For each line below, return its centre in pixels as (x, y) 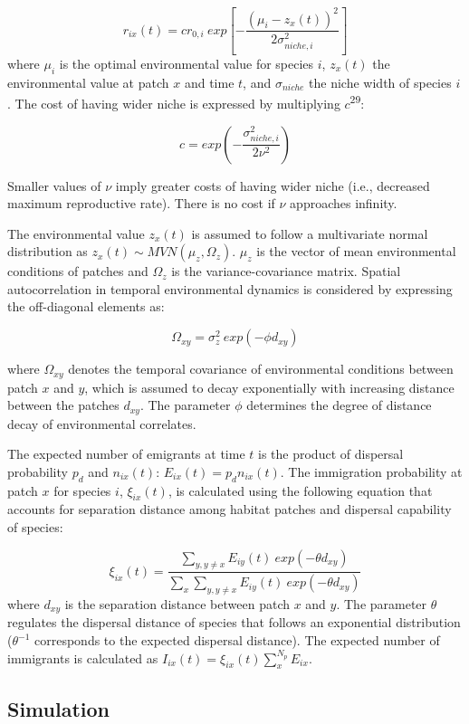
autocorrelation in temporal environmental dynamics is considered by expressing (230, 288)
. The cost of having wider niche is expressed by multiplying (174, 103)
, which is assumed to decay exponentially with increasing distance (269, 387)
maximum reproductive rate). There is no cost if (141, 203)
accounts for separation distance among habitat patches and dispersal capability (230, 509)
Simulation (59, 708)
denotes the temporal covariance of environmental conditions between (261, 369)
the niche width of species (380, 82)
